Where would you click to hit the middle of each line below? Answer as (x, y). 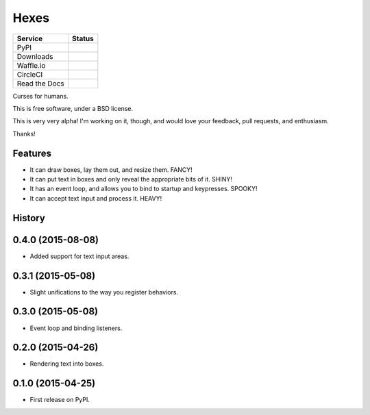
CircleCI (30, 74)
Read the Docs (40, 84)
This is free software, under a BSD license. (73, 108)
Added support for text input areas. (79, 256)
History (29, 218)
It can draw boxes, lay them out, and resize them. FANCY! (111, 169)
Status (83, 38)
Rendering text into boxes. (67, 364)
